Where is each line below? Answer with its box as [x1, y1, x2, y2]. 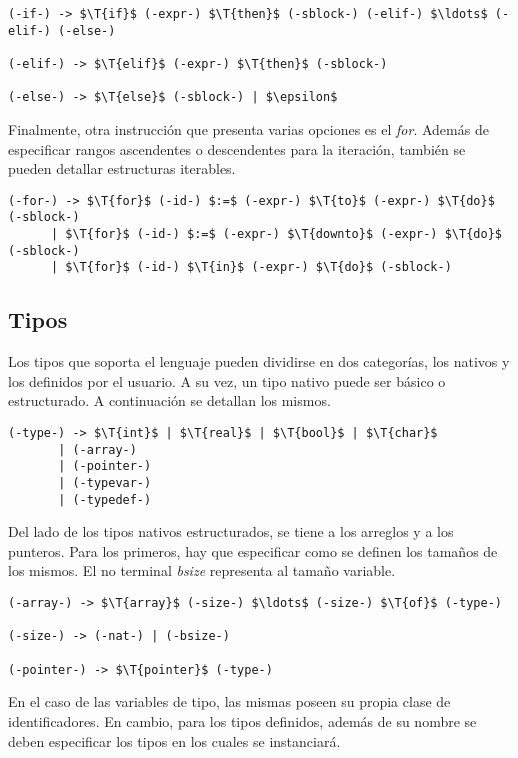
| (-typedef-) [58, 492, 152, 507]
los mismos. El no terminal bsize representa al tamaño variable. [8, 560, 396, 581]
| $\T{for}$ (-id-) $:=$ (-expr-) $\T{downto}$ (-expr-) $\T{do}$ [50, 227, 502, 242]
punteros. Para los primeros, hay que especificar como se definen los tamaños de [8, 540, 498, 561]
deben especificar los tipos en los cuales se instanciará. [8, 730, 341, 751]
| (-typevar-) [58, 475, 152, 490]
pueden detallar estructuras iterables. [8, 158, 236, 179]
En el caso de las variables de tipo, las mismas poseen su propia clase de [8, 691, 451, 712]
